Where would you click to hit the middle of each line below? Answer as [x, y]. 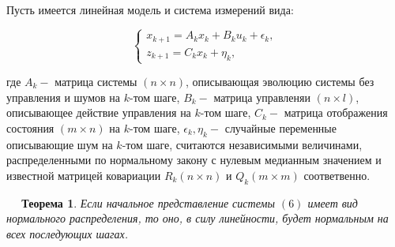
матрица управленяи [262, 97]
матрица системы [96, 81]
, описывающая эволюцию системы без [280, 81]
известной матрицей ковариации [84, 175]
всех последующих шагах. [68, 233]
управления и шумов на [64, 97]
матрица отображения [336, 112]
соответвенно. [337, 175]
